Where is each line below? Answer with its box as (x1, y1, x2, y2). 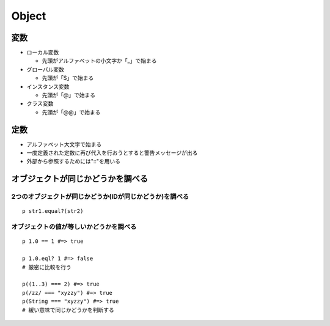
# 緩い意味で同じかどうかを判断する (22, 306, 114, 313)
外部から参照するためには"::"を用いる (26, 158, 121, 165)
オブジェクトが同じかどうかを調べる (11, 174, 148, 184)
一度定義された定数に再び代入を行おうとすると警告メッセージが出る (26, 149, 198, 157)
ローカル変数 (26, 49, 59, 56)
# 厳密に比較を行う (22, 264, 71, 270)
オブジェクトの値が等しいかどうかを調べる (11, 223, 137, 231)
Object (11, 9, 46, 23)
